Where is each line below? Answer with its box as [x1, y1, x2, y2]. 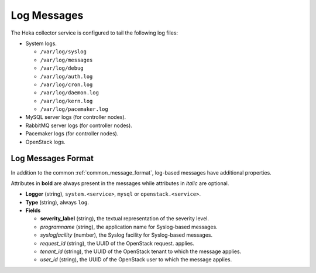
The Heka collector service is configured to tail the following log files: [11, 29, 178, 36]
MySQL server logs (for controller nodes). [25, 114, 126, 121]
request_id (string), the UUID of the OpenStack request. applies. [40, 240, 195, 247]
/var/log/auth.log [40, 73, 93, 80]
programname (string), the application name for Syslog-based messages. [40, 223, 218, 230]
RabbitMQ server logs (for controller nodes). [25, 122, 133, 129]
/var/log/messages [40, 56, 93, 63]
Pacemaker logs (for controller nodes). [25, 130, 119, 137]
